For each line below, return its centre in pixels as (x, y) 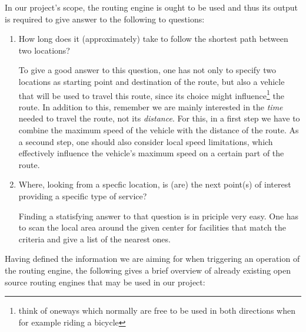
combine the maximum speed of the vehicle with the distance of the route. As (159, 130)
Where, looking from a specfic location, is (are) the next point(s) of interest (155, 184)
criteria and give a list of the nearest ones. (94, 239)
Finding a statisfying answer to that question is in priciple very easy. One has (159, 216)
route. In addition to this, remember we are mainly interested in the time (151, 106)
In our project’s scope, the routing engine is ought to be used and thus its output (151, 7)
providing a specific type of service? (83, 195)
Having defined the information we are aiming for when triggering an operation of (152, 259)
